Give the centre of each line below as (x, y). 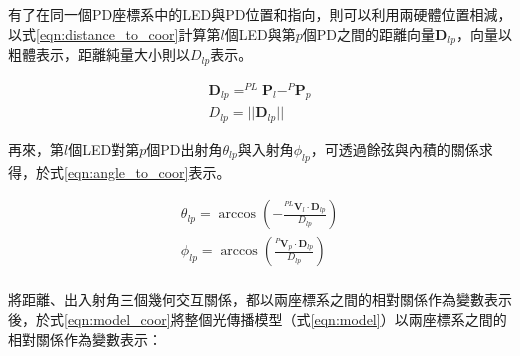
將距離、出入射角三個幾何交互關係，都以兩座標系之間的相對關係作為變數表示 (260, 299)
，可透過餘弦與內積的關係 (394, 148)
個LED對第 (104, 148)
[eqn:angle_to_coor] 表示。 (147, 171)
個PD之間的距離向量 (368, 33)
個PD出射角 (184, 148)
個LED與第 (260, 33)
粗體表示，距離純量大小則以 (99, 54)
